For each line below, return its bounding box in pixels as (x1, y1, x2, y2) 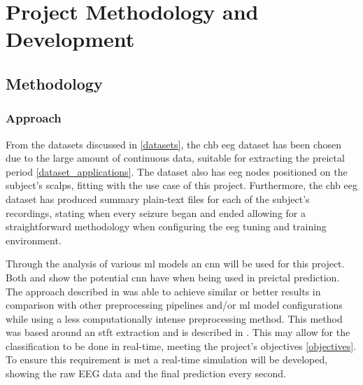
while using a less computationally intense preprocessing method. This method (6, 311, 343, 325)
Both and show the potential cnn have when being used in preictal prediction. (6, 269, 340, 284)
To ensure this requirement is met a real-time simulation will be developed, (6, 352, 328, 367)
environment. (6, 232, 62, 247)
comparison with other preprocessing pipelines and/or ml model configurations (6, 297, 343, 312)
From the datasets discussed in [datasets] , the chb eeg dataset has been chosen (6, 136, 342, 151)
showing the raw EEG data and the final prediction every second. (6, 366, 286, 381)
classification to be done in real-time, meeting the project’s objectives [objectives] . (6, 338, 356, 353)
